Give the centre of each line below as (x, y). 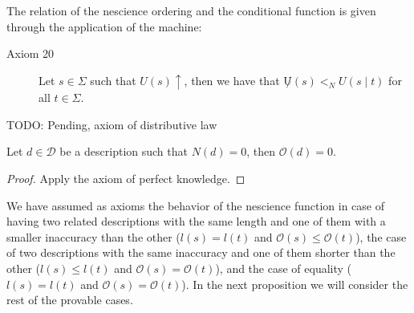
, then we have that (232, 80)
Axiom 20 (30, 53)
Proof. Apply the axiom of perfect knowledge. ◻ (126, 179)
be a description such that (124, 151)
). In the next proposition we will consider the (295, 284)
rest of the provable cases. (70, 300)
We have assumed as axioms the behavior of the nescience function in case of (196, 205)
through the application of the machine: (104, 26)
